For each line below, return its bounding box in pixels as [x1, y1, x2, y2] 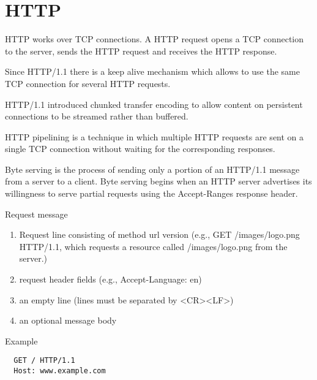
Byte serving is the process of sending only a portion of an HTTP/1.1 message [5, 162, 300, 175]
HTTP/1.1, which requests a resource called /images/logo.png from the [19, 240, 288, 253]
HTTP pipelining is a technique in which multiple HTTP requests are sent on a [5, 130, 304, 143]
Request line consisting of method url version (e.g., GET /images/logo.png [19, 228, 300, 241]
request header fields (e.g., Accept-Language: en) [19, 273, 202, 286]
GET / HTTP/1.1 [13, 356, 75, 365]
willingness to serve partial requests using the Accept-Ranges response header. [5, 187, 298, 200]
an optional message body [19, 314, 117, 327]
